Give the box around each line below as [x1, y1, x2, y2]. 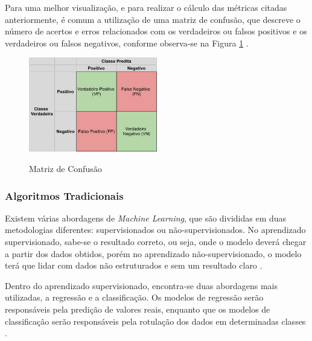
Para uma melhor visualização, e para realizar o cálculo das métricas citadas [5, 1, 287, 13]
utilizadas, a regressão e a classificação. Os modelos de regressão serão [5, 291, 264, 304]
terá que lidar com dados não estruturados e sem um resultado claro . [5, 259, 263, 272]
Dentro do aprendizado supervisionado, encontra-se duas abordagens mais [5, 279, 278, 292]
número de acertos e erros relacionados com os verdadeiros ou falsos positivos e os [5, 25, 307, 37]
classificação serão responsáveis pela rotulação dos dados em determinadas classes [5, 314, 306, 327]
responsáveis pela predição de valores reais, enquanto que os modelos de [5, 303, 270, 316]
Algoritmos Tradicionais [5, 188, 124, 203]
